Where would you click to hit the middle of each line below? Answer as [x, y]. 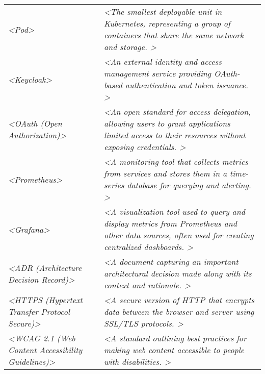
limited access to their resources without [175, 135]
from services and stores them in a [166, 173]
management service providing [158, 73]
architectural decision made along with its [178, 273]
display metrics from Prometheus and [170, 223]
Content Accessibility [45, 350]
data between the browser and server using [179, 311]
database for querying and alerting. [189, 185]
